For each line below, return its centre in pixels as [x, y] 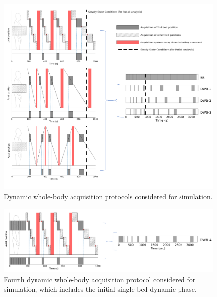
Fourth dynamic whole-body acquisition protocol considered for [100, 279]
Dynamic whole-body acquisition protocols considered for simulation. [108, 196]
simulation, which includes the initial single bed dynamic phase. [100, 289]
